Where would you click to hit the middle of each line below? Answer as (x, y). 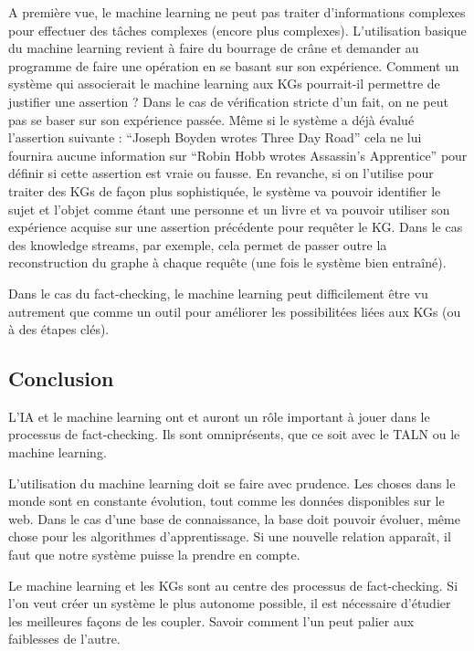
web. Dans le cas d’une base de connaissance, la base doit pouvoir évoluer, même (234, 518)
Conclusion (61, 378)
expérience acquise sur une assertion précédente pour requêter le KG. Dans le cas (236, 227)
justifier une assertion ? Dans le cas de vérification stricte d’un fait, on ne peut (228, 101)
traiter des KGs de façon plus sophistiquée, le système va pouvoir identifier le (225, 190)
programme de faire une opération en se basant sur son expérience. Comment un (234, 65)
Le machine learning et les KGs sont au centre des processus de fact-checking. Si (233, 585)
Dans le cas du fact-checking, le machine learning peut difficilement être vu (218, 293)
